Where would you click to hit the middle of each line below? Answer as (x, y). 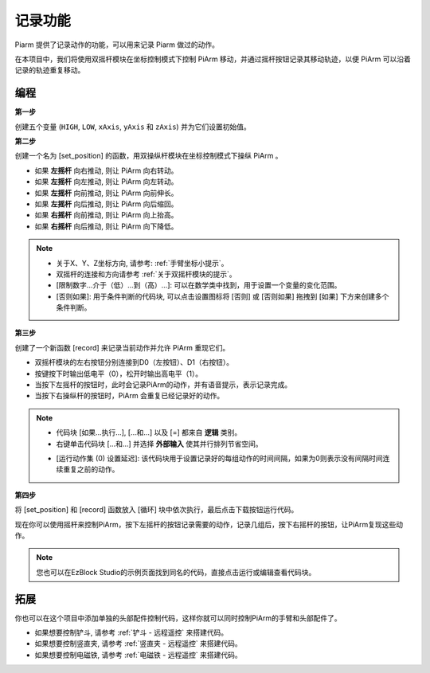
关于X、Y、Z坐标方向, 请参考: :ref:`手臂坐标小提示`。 (142, 263)
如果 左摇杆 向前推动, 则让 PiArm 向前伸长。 (106, 193)
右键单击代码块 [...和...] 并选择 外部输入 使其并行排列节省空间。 (159, 444)
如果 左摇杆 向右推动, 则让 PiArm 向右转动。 (106, 170)
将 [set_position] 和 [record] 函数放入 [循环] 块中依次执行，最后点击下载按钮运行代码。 (156, 510)
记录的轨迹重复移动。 (50, 70)
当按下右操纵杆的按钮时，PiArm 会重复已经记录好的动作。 (129, 396)
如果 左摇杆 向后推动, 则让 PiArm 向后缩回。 (106, 204)
